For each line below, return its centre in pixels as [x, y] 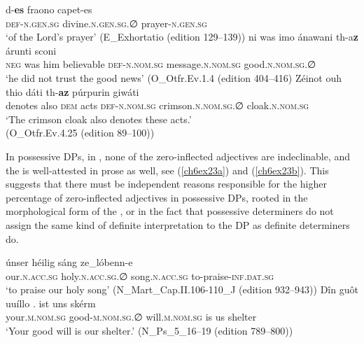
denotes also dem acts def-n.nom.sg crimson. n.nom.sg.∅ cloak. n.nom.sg [157, 105]
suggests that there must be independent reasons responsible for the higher [166, 184]
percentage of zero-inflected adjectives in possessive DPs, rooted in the [157, 197]
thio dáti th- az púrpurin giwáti [72, 91]
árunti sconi [31, 50]
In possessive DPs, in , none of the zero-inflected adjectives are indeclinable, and [178, 156]
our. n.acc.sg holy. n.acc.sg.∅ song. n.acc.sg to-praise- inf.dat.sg [140, 275]
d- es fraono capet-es [49, 9]
